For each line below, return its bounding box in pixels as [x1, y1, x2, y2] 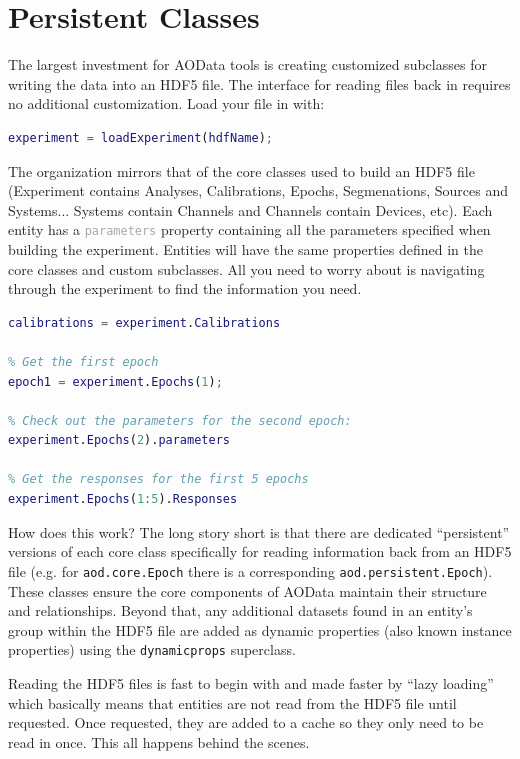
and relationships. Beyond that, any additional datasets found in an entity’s [8, 600, 473, 621]
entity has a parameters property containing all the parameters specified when [8, 219, 491, 240]
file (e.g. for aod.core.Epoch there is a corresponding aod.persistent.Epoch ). [8, 560, 493, 581]
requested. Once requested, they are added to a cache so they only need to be [8, 712, 484, 733]
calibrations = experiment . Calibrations [8, 315, 281, 330]
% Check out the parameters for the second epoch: [8, 413, 352, 428]
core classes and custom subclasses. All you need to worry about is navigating [8, 258, 485, 279]
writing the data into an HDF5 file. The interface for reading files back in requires [8, 73, 511, 94]
